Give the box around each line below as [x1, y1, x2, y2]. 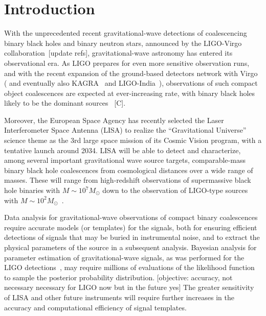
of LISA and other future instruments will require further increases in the [4, 291, 235, 302]
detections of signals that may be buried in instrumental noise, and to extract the [4, 232, 260, 242]
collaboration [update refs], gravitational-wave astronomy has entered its [4, 47, 233, 58]
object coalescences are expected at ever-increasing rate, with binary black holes [4, 87, 255, 98]
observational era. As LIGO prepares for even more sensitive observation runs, [4, 57, 250, 68]
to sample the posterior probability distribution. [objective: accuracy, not [4, 272, 233, 282]
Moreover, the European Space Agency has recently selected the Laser [4, 114, 224, 125]
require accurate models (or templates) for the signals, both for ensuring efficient [4, 222, 257, 232]
